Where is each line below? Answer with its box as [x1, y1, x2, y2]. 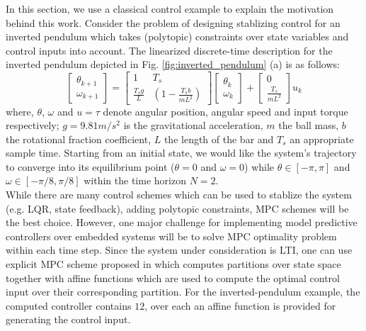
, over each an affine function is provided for [144, 298, 336, 313]
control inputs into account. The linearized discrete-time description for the [6, 43, 333, 57]
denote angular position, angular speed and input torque [103, 103, 348, 118]
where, [6, 103, 34, 118]
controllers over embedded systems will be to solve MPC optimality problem [6, 228, 337, 243]
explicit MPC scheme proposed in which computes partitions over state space [6, 257, 341, 271]
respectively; [6, 118, 59, 133]
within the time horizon [84, 173, 186, 188]
